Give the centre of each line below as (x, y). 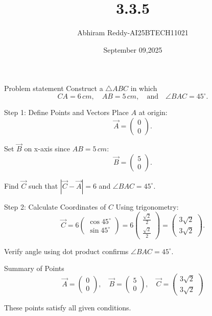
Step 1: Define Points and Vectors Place (66, 112)
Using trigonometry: (147, 206)
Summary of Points (34, 268)
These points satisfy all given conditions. (68, 307)
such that (43, 185)
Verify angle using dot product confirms (66, 251)
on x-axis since (47, 149)
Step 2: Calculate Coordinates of (55, 206)
